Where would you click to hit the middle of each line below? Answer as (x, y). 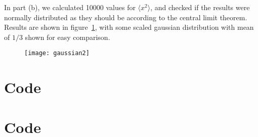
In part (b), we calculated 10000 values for (70, 7)
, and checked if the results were (200, 7)
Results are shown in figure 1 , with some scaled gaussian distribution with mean (129, 27)
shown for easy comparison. (68, 37)
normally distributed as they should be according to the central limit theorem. (126, 17)
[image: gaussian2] (57, 53)
